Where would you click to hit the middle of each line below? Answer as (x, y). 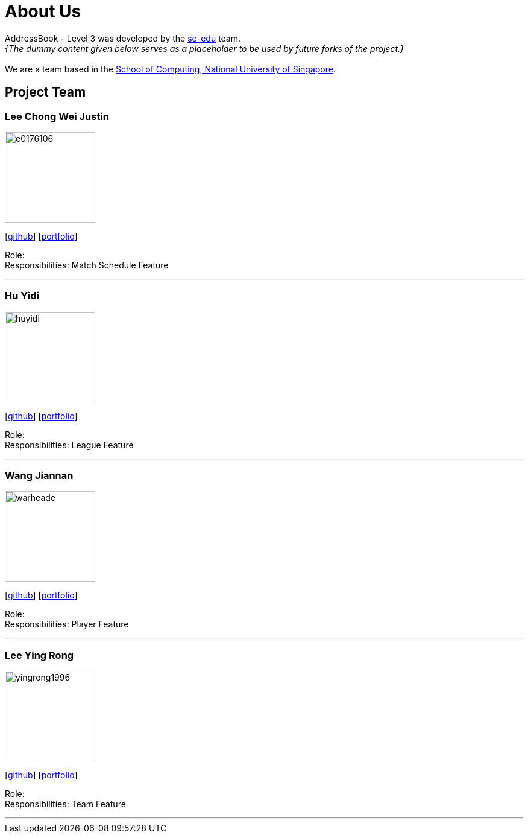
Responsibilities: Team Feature (65, 804)
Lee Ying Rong (39, 655)
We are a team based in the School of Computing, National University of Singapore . (171, 69)
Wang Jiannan (39, 476)
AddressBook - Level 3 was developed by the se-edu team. (123, 38)
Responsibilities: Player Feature (67, 624)
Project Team (46, 92)
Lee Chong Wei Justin (57, 116)
